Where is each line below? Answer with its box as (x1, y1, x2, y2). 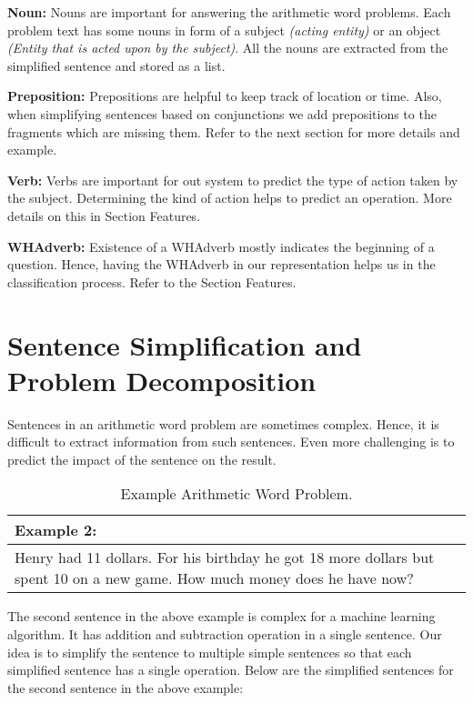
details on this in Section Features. (7, 206, 201, 225)
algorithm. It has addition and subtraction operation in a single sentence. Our (7, 625, 442, 643)
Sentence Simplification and (7, 326, 362, 363)
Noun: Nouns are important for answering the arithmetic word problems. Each (7, 3, 451, 21)
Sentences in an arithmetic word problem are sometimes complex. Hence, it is (7, 414, 439, 433)
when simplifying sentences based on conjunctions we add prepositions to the (7, 104, 437, 123)
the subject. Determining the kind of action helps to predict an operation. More (7, 188, 452, 207)
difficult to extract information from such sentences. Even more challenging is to (7, 432, 455, 451)
